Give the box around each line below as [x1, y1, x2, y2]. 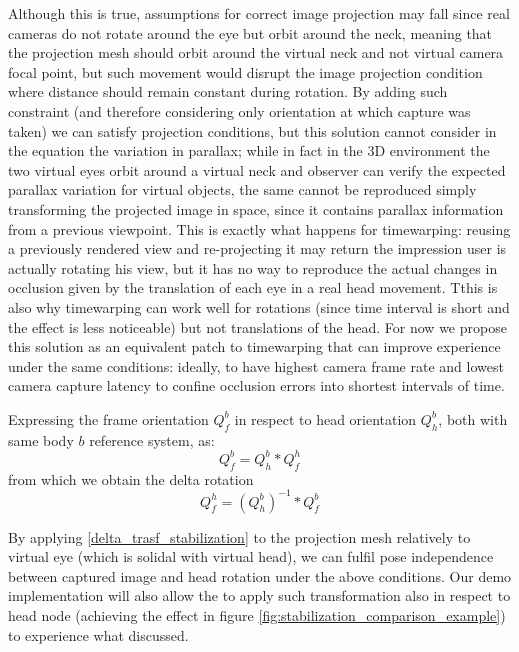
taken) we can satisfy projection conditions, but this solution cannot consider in [8, 120, 497, 141]
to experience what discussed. [8, 624, 189, 645]
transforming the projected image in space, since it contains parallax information [8, 198, 504, 219]
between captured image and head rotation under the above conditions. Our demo [8, 565, 512, 586]
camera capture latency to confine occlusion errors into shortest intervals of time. [8, 375, 505, 396]
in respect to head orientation [234, 408, 417, 429]
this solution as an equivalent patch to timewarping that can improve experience [8, 336, 501, 357]
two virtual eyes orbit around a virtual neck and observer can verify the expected [8, 159, 506, 180]
